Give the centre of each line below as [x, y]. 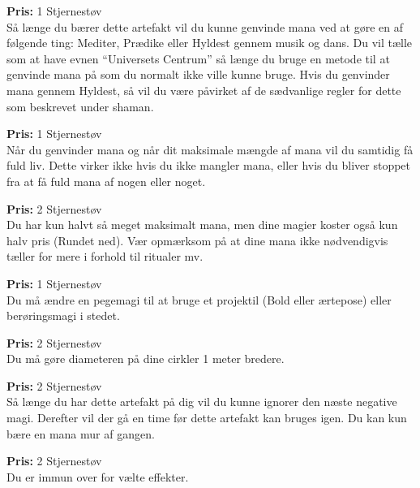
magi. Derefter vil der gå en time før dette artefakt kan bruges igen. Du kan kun [207, 418]
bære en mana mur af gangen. [81, 433]
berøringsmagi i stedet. [63, 315]
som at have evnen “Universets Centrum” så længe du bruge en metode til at [198, 58]
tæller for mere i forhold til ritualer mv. [105, 256]
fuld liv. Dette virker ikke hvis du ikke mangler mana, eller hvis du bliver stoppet [209, 165]
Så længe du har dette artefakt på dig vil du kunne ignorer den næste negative [202, 402]
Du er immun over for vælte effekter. [98, 476]
